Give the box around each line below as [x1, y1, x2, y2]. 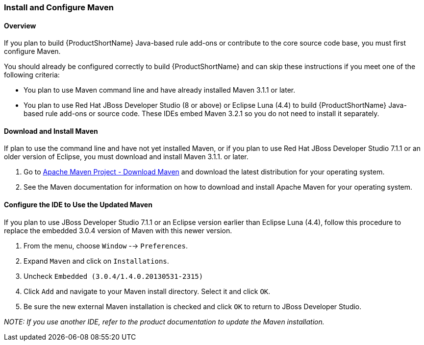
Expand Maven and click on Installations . [24, 256, 169, 265]
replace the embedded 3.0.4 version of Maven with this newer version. [4, 226, 232, 235]
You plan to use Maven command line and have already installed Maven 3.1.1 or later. [24, 86, 296, 95]
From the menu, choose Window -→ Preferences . [24, 241, 188, 250]
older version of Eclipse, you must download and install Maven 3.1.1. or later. [4, 152, 249, 161]
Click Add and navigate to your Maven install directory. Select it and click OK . [24, 287, 271, 296]
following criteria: [4, 71, 60, 79]
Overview [4, 21, 36, 30]
